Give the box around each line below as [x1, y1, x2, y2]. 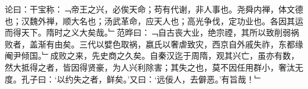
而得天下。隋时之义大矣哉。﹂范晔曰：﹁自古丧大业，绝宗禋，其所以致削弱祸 [5, 26, 299, 39]
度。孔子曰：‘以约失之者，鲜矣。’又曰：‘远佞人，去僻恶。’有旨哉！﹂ [5, 72, 263, 85]
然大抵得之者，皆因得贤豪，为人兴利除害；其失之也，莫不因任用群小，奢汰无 [5, 61, 303, 73]
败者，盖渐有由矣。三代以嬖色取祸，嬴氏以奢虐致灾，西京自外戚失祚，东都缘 [5, 37, 303, 50]
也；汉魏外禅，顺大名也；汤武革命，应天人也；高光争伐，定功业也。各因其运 [5, 14, 303, 27]
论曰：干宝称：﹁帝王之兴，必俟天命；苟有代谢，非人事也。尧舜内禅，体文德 [5, 3, 303, 15]
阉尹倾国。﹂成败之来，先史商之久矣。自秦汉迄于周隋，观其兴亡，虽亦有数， [5, 49, 299, 62]
